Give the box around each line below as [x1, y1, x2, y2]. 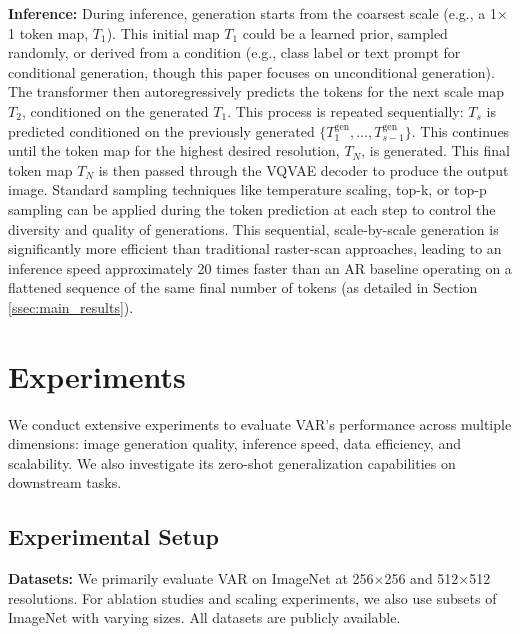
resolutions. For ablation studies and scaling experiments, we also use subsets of [8, 587, 497, 608]
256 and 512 [384, 568, 459, 589]
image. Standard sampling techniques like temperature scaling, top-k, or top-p [8, 179, 487, 200]
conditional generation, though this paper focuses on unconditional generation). [8, 61, 495, 82]
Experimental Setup [8, 521, 219, 552]
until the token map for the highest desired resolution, [8, 140, 340, 161]
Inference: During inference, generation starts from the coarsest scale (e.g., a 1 [8, 3, 497, 23]
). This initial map [106, 22, 220, 43]
